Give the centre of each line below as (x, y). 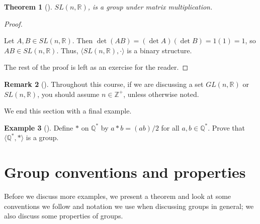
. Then (82, 40)
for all (170, 127)
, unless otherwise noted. (161, 94)
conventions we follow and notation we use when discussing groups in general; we (129, 206)
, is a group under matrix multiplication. (150, 7)
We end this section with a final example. (68, 111)
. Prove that (226, 127)
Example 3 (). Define (39, 127)
